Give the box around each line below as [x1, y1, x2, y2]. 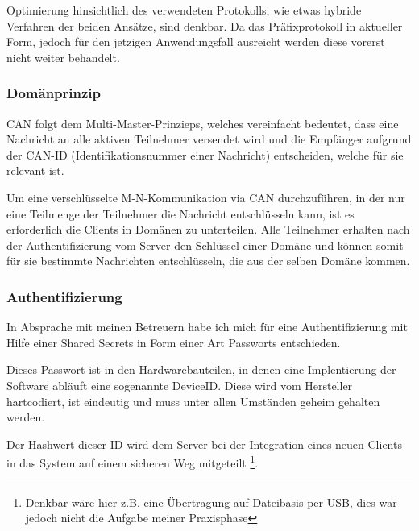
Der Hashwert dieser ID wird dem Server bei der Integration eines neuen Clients [6, 435, 402, 452]
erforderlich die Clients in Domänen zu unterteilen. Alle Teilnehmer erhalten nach [6, 221, 410, 238]
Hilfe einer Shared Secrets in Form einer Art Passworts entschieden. [6, 334, 341, 351]
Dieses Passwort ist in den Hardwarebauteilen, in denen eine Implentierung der [6, 361, 396, 378]
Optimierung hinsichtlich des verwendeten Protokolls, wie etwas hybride [6, 2, 362, 18]
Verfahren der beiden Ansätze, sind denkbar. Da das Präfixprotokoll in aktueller [6, 17, 403, 34]
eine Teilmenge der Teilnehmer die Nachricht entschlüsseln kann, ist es [6, 205, 355, 222]
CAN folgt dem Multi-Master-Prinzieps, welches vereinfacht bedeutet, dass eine [6, 114, 399, 131]
